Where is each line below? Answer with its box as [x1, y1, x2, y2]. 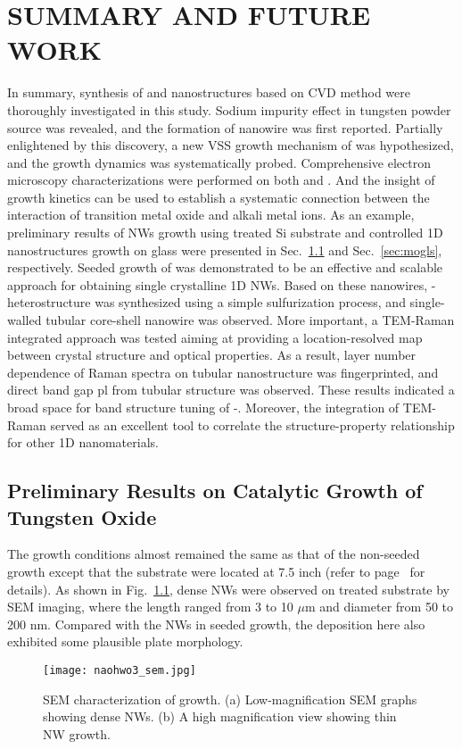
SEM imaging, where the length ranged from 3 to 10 [7, 597, 293, 616]
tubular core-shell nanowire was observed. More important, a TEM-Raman [45, 311, 455, 329]
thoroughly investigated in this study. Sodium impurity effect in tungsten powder [7, 100, 451, 119]
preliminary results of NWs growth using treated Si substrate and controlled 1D [7, 223, 443, 242]
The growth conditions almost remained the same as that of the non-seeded [7, 545, 420, 563]
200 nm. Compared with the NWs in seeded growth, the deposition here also [7, 614, 425, 633]
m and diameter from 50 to [304, 597, 454, 616]
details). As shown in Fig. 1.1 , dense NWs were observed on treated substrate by [7, 579, 450, 598]
